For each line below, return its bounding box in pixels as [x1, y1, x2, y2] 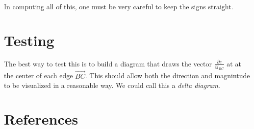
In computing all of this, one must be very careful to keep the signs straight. [4, 1, 233, 11]
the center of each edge [4, 70, 73, 81]
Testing [4, 30, 54, 50]
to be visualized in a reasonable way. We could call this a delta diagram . [4, 80, 220, 90]
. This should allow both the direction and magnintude [85, 70, 250, 81]
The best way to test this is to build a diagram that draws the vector [4, 58, 212, 68]
